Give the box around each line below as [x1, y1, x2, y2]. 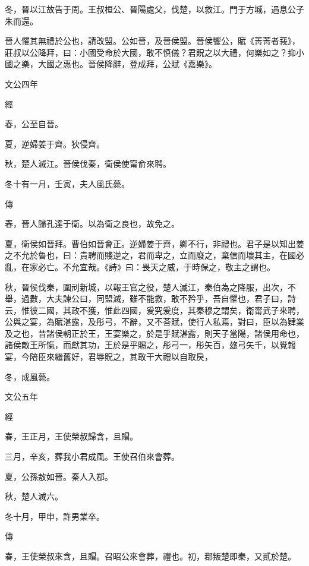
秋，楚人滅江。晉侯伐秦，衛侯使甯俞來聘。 [5, 157, 171, 170]
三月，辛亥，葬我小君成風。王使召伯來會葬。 [5, 450, 179, 463]
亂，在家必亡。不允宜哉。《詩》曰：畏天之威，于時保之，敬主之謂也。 [5, 260, 275, 273]
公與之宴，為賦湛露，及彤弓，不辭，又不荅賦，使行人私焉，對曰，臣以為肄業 [5, 315, 304, 328]
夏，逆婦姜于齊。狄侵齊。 [5, 137, 105, 150]
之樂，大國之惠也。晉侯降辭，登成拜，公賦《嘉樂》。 [12, 58, 217, 70]
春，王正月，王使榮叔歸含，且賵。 [5, 430, 138, 442]
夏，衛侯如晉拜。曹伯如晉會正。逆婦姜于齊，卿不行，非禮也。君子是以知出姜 [5, 237, 304, 249]
